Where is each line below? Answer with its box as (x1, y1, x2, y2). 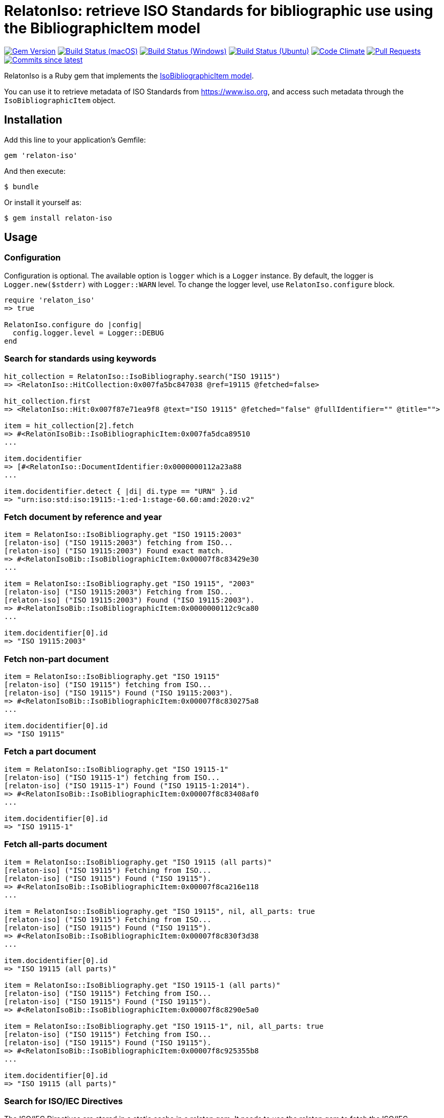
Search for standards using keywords (4, 353, 157, 364)
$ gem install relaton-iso (4, 213, 112, 222)
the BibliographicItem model (4, 19, 201, 37)
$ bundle (4, 182, 39, 191)
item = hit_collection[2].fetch (4, 421, 134, 430)
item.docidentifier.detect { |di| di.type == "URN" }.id (4, 487, 238, 495)
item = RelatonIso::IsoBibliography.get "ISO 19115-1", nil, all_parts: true (4, 1022, 324, 1030)
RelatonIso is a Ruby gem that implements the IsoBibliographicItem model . (4, 71, 254, 80)
